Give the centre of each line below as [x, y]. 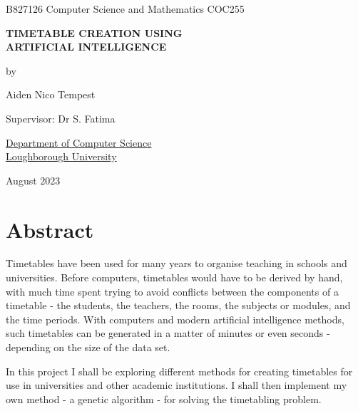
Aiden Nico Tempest [51, 94]
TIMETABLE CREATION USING [94, 32]
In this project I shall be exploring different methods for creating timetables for [179, 371]
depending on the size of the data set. [88, 347]
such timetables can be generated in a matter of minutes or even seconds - [168, 333]
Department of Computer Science [79, 142]
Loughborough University [61, 156]
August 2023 [33, 180]
